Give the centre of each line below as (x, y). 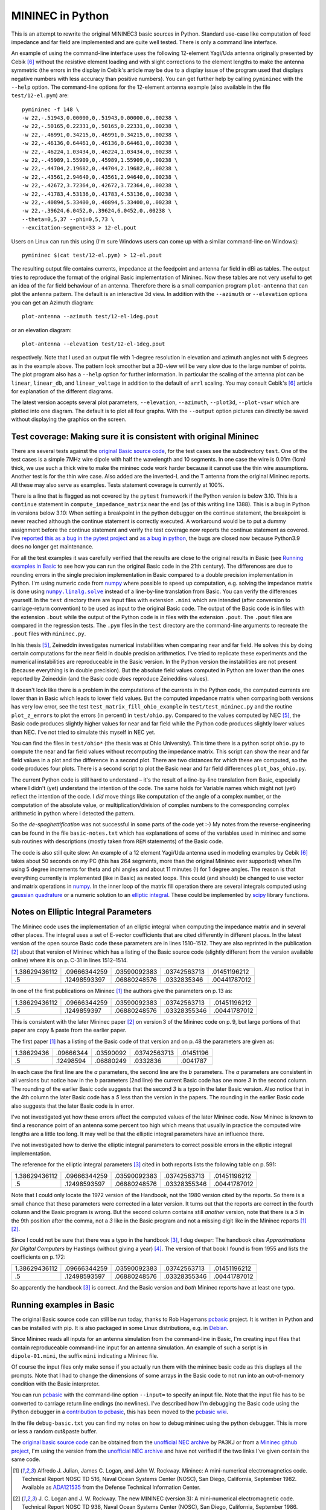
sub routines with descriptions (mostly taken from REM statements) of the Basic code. (117, 841)
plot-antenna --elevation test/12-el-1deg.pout (94, 344)
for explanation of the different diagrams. (62, 391)
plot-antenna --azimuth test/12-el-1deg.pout (91, 316)
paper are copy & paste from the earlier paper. (69, 1030)
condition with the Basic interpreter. (56, 1384)
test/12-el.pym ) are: (40, 95)
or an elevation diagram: (41, 330)
